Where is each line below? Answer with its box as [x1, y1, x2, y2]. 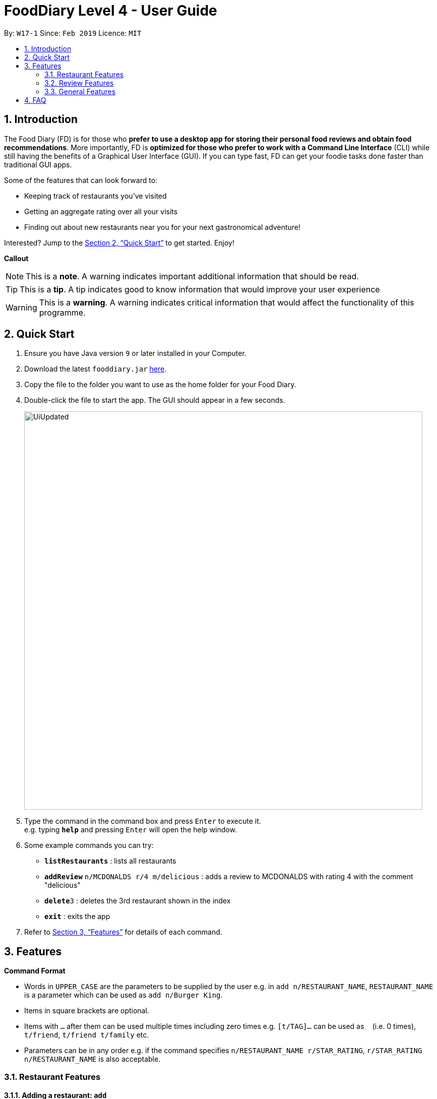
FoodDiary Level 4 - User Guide [4, 2, 217, 19]
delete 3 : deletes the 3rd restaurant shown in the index [44, 896, 231, 905]
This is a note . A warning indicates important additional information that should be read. [26, 271, 359, 281]
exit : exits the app [44, 912, 110, 921]
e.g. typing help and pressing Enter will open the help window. [24, 825, 237, 834]
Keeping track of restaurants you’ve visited [24, 191, 167, 200]
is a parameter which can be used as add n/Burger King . [24, 991, 223, 1000]
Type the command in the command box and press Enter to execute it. [24, 817, 261, 826]
